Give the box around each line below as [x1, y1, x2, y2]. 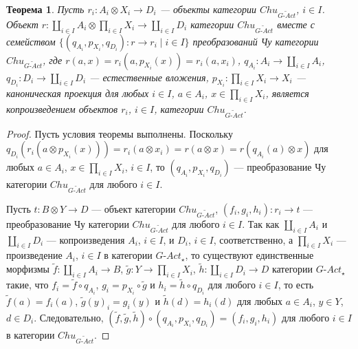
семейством [6, 34, 56, 48]
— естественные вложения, [89, 70, 209, 84]
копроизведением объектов [6, 101, 118, 116]
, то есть [278, 277, 314, 292]
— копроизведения [46, 232, 125, 246]
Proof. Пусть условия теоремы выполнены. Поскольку [6, 126, 233, 140]
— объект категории [91, 201, 176, 215]
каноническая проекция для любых [6, 85, 149, 100]
